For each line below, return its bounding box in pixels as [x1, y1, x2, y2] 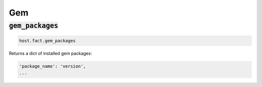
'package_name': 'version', [19, 63, 86, 69]
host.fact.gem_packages [19, 38, 76, 43]
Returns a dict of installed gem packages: [9, 50, 92, 56]
